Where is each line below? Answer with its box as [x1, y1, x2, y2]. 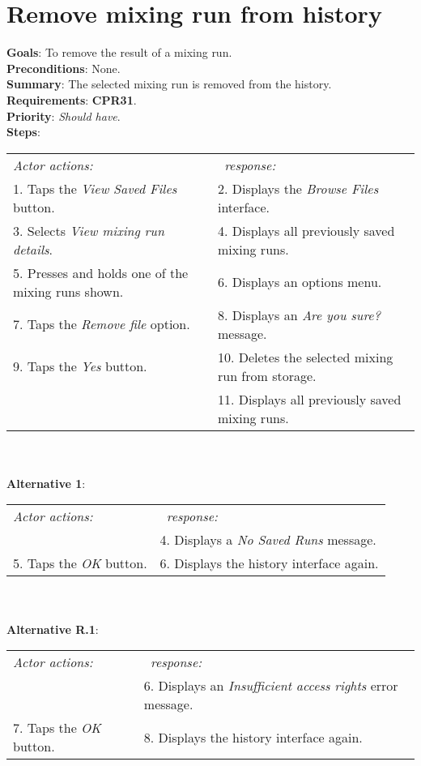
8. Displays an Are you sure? [217, 305, 381, 324]
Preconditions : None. [6, 59, 121, 76]
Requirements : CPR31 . [6, 91, 137, 108]
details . [13, 239, 53, 259]
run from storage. [217, 366, 317, 385]
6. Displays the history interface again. [159, 554, 379, 573]
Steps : [6, 123, 40, 140]
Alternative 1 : [6, 474, 86, 491]
